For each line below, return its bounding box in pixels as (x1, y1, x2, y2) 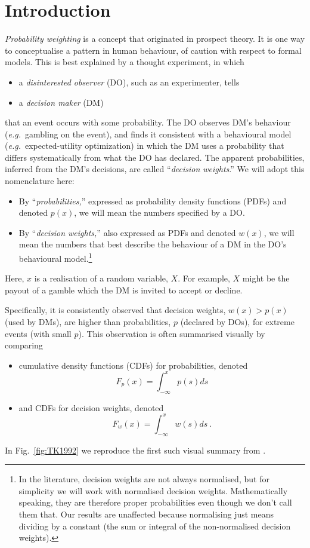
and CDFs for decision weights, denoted (18, 401, 164, 414)
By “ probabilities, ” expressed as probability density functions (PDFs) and (18, 194, 287, 207)
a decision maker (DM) (18, 96, 104, 108)
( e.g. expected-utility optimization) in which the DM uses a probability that (5, 139, 284, 152)
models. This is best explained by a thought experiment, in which (5, 56, 244, 68)
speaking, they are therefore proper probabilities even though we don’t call (18, 496, 292, 509)
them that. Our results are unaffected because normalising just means (18, 508, 274, 520)
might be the (242, 272, 290, 284)
